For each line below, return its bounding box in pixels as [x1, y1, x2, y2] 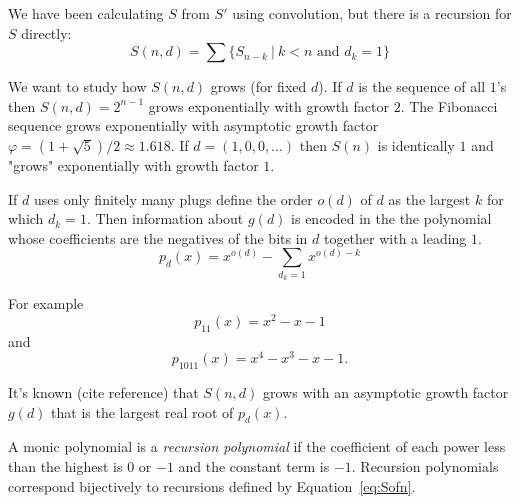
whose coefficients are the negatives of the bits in [8, 227, 308, 248]
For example [8, 293, 84, 314]
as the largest [388, 188, 471, 209]
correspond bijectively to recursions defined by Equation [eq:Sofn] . [8, 475, 416, 496]
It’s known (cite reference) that [8, 382, 199, 403]
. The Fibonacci [400, 95, 498, 116]
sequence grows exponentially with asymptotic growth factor [8, 115, 379, 136]
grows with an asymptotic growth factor [263, 382, 509, 403]
